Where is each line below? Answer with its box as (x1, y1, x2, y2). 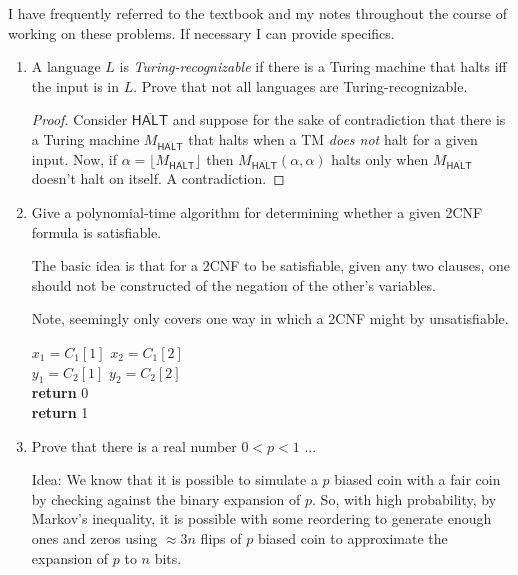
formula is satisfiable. (31, 221, 162, 242)
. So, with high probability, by (312, 488, 497, 509)
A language (31, 56, 101, 77)
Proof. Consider (31, 109, 128, 130)
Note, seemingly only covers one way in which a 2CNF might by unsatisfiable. (31, 308, 509, 329)
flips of (200, 527, 242, 548)
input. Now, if (31, 148, 117, 169)
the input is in (31, 75, 120, 96)
